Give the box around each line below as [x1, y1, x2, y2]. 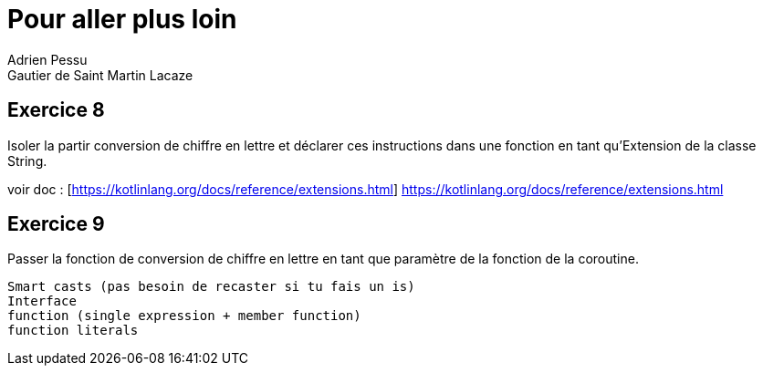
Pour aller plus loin [7, 4, 237, 35]
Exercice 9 [7, 212, 105, 236]
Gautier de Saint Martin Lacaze [7, 67, 193, 83]
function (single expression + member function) [7, 308, 361, 324]
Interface [7, 294, 77, 309]
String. [7, 152, 47, 169]
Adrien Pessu [7, 51, 88, 67]
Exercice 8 [7, 98, 105, 122]
